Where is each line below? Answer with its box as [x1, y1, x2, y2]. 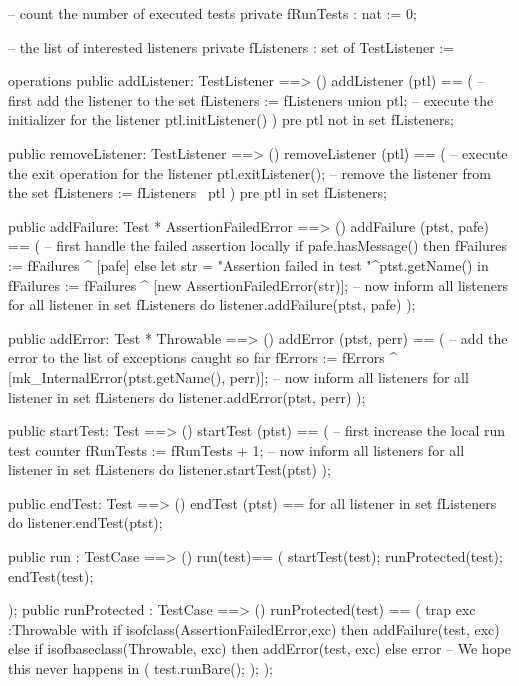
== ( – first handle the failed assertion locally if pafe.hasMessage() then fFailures [8, 235, 508, 256]
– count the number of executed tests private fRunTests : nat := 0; [8, 3, 417, 23]
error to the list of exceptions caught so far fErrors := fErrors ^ [8, 347, 398, 368]
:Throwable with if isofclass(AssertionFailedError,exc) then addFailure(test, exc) [8, 618, 500, 639]
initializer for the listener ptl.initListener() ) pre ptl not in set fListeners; [8, 109, 454, 130]
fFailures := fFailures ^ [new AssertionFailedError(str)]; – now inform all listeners [8, 274, 508, 295]
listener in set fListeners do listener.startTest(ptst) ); [8, 459, 331, 480]
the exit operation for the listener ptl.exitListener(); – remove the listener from [8, 162, 491, 183]
